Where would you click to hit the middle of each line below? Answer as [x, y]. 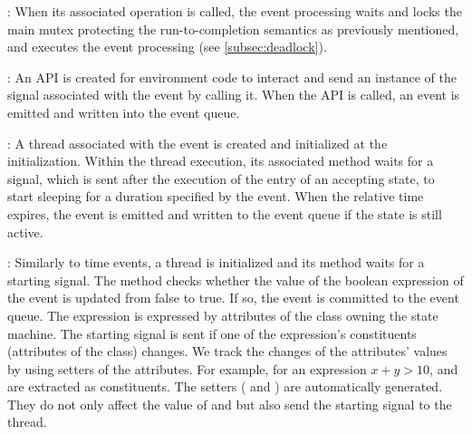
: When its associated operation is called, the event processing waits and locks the [235, 11]
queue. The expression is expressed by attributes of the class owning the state [223, 315]
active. [25, 231]
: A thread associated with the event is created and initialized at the [197, 143]
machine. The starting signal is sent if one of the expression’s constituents [212, 333]
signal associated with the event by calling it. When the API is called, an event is [234, 95]
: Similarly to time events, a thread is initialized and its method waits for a [216, 262]
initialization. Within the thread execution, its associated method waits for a [221, 161]
